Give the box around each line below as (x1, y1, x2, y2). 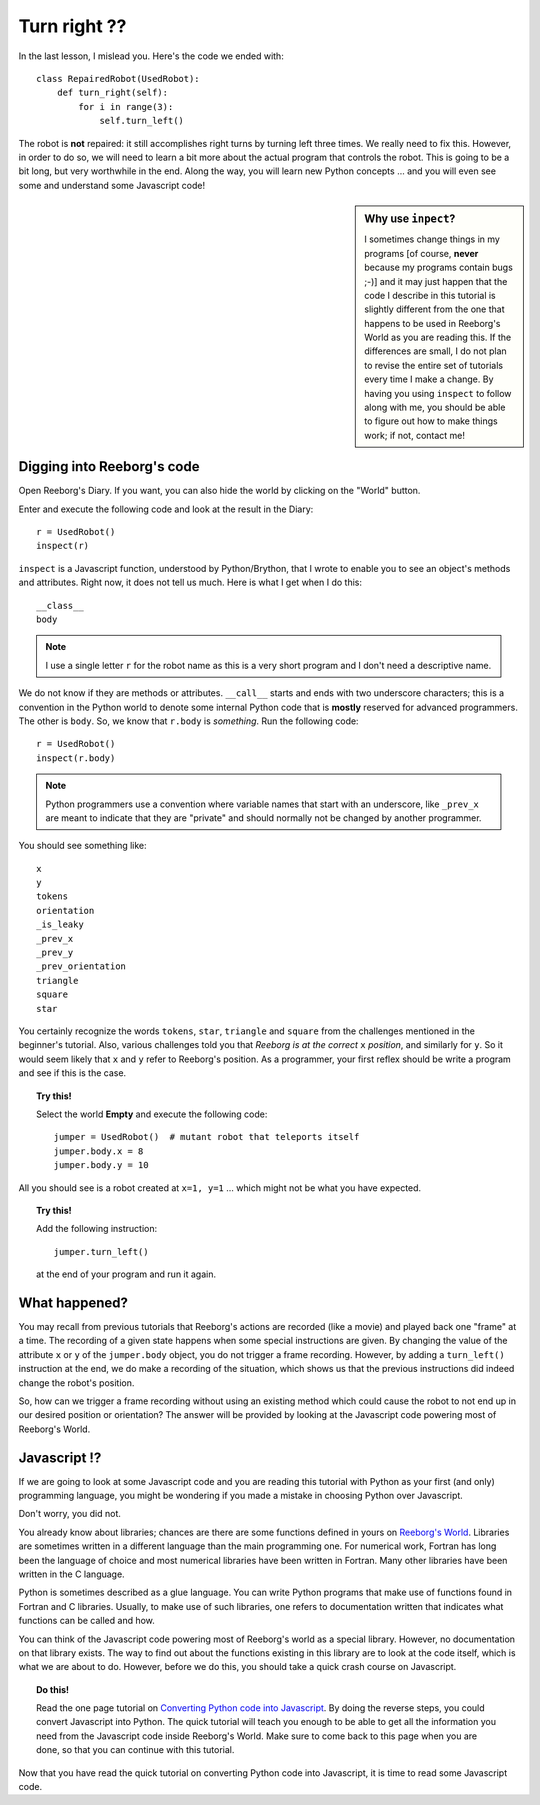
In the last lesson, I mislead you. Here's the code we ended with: (18, 50, 284, 62)
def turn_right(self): (56, 87, 169, 99)
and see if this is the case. (18, 1067, 127, 1079)
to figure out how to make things (364, 415, 499, 427)
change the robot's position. (18, 1376, 135, 1389)
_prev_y (36, 947, 74, 959)
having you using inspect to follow (364, 387, 512, 399)
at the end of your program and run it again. (36, 1268, 217, 1280)
